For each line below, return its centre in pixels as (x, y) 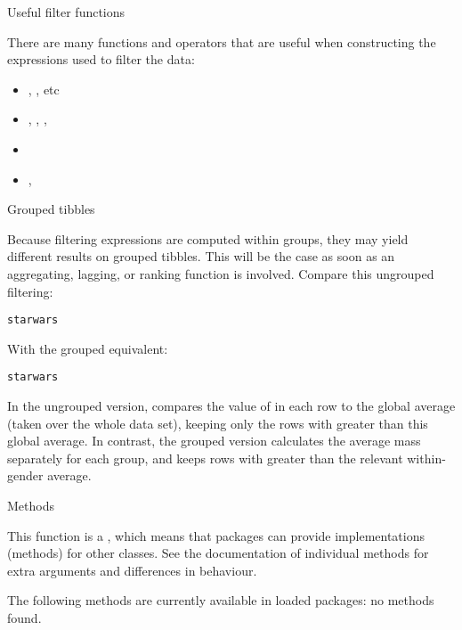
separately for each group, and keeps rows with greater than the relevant (205, 458)
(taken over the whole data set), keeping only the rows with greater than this (218, 423)
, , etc (44, 89)
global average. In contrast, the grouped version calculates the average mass (214, 441)
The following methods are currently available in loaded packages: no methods (221, 600)
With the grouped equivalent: (88, 348)
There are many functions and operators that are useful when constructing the (222, 41)
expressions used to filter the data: (101, 59)
